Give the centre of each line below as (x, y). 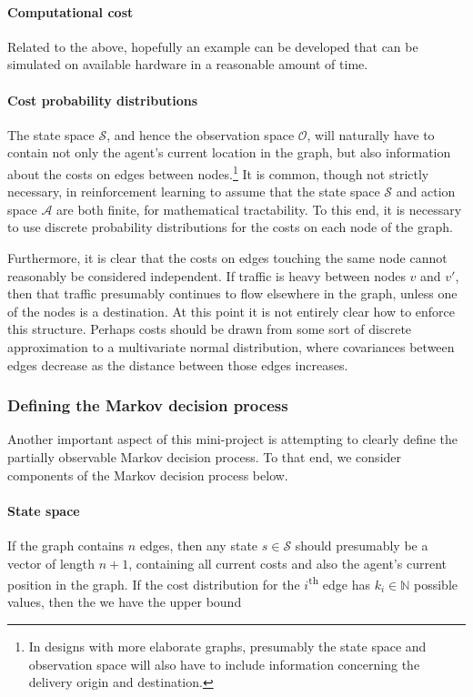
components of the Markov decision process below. (148, 475)
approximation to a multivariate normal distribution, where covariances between (231, 346)
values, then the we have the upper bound (125, 602)
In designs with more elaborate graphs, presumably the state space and (227, 646)
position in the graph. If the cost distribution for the (154, 584)
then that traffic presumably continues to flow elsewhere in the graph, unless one (232, 293)
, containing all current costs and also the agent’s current (287, 563)
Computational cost (70, 11)
